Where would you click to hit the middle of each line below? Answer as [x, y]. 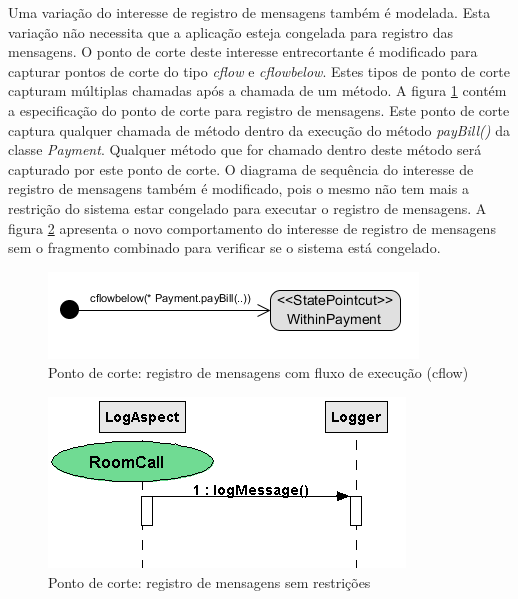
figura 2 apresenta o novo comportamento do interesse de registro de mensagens [252, 227]
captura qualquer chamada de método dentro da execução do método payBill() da [259, 129]
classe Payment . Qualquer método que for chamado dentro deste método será [245, 149]
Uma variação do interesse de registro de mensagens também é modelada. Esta [249, 12]
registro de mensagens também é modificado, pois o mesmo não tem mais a [238, 188]
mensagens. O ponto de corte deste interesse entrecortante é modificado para [243, 51]
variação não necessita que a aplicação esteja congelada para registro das [230, 31]
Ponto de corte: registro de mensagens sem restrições [209, 581]
